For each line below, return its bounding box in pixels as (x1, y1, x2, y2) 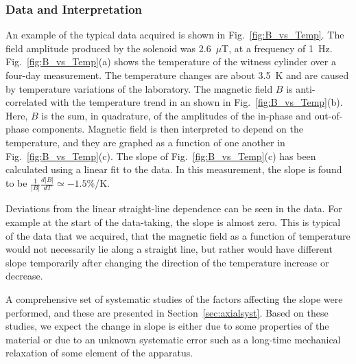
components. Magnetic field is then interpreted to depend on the (32, 122, 303, 136)
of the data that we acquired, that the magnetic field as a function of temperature (5, 228, 351, 242)
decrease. (5, 269, 43, 283)
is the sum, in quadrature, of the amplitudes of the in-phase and (41, 108, 311, 122)
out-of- (314, 108, 343, 122)
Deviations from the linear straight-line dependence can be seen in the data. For (5, 201, 342, 216)
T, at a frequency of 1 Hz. (222, 41, 333, 55)
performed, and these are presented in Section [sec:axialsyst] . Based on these (5, 305, 329, 319)
